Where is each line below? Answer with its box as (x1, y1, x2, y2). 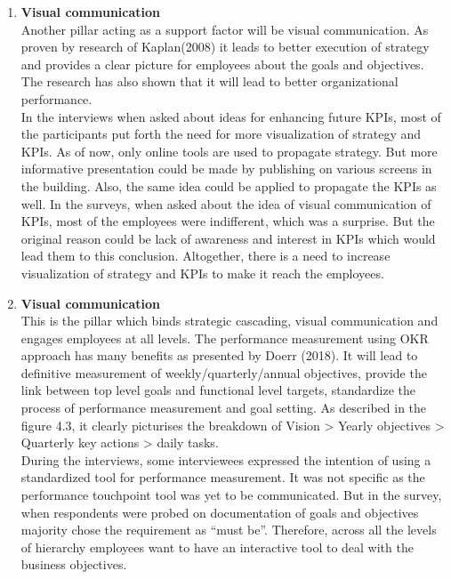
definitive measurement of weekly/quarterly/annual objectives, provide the (20, 363, 427, 382)
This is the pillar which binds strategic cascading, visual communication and (20, 311, 439, 330)
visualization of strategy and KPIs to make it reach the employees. (20, 263, 384, 282)
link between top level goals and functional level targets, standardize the (20, 381, 416, 399)
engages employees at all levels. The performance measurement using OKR (20, 328, 429, 347)
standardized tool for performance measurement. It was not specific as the (20, 468, 425, 487)
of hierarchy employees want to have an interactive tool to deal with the (20, 537, 414, 556)
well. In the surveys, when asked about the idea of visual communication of (20, 194, 431, 213)
